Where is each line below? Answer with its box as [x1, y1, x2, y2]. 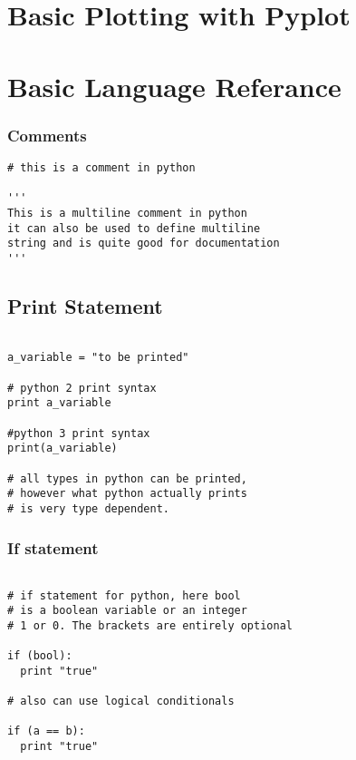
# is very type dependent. [7, 502, 169, 515]
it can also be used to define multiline [7, 221, 261, 235]
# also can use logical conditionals [7, 695, 235, 708]
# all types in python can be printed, [7, 472, 247, 485]
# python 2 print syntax [7, 381, 157, 395]
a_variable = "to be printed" [7, 351, 189, 365]
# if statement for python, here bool [7, 589, 241, 602]
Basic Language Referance [7, 67, 342, 104]
